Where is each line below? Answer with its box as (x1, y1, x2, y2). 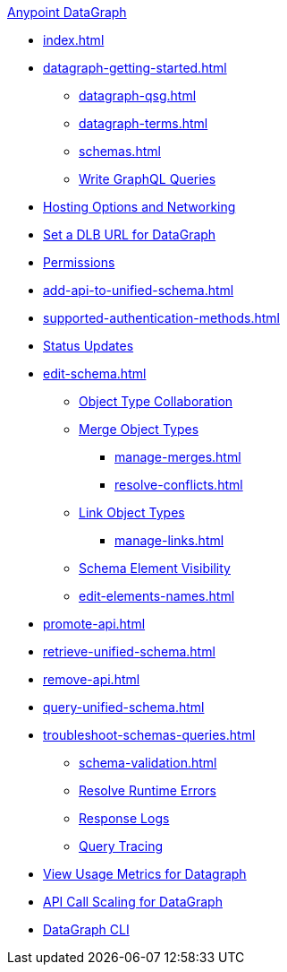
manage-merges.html (114, 449, 241, 464)
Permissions (43, 255, 115, 270)
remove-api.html (43, 672, 140, 687)
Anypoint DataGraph (7, 4, 127, 20)
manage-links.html (114, 533, 224, 548)
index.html (43, 32, 105, 48)
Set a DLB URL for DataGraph (43, 227, 216, 242)
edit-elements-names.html (79, 588, 235, 603)
